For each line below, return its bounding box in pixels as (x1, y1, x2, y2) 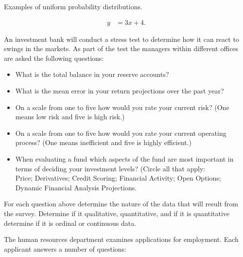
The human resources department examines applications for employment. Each (4, 234, 239, 244)
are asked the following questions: (4, 53, 104, 63)
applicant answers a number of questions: (4, 243, 126, 254)
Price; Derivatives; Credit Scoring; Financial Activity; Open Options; (15, 173, 221, 183)
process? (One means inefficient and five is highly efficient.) (15, 137, 192, 147)
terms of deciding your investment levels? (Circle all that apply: (15, 163, 206, 173)
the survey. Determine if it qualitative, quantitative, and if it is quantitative (4, 208, 230, 218)
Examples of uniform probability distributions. (4, 1, 142, 11)
